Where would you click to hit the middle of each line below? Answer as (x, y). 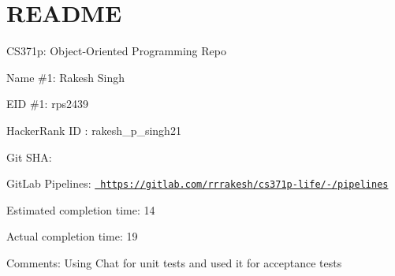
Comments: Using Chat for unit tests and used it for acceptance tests (174, 262)
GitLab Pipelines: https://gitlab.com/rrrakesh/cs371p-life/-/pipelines (197, 183)
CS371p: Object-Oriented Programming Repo (116, 51)
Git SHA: (29, 157)
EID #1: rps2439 (47, 104)
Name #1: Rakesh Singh (65, 77)
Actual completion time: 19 (72, 236)
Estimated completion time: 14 (81, 209)
